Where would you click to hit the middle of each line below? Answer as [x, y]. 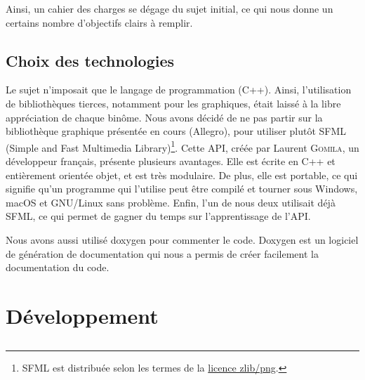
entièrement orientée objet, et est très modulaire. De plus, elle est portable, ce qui [182, 175]
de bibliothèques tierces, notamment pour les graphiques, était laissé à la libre [173, 103]
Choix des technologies [90, 60]
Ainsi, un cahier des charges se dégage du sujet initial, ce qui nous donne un [170, 8]
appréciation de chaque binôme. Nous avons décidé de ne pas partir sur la [164, 117]
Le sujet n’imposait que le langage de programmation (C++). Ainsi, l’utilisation [179, 90]
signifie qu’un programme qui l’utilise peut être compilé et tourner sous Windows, [182, 189]
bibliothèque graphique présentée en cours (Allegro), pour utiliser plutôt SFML [176, 131]
